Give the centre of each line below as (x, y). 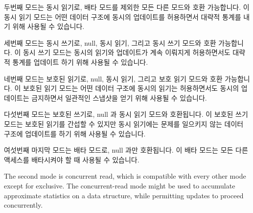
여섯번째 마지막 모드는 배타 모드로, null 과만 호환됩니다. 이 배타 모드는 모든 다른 (126, 150)
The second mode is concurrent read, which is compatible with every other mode (125, 176)
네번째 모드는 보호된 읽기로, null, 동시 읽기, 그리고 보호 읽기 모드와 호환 (113, 78)
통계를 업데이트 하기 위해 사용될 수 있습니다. (80, 62)
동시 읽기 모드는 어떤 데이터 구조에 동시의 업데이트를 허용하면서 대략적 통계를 (123, 16)
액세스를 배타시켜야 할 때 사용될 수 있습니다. (72, 159)
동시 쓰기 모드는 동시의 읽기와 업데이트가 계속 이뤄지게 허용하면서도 (126, 52)
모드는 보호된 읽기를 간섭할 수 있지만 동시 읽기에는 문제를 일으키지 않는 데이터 (124, 123)
